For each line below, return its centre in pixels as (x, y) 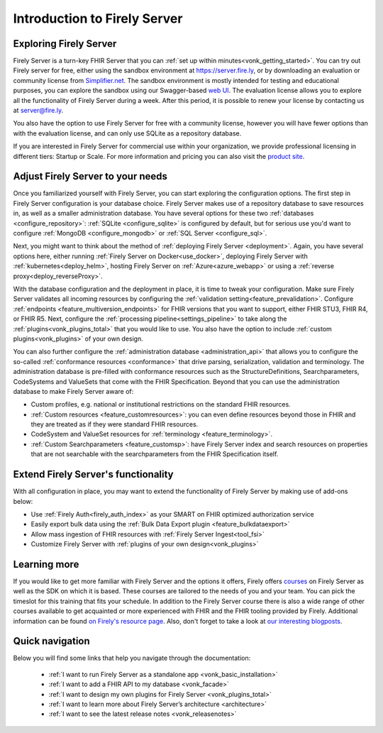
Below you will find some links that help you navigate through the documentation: (132, 658)
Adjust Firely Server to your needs (90, 176)
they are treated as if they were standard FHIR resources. (115, 424)
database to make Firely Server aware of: (73, 391)
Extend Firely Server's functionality (93, 474)
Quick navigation (51, 641)
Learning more (46, 564)
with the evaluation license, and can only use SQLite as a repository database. (127, 133)
